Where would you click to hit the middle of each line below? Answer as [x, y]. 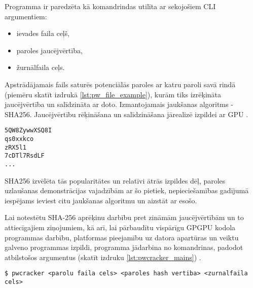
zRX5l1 [15, 147]
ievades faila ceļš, [43, 33]
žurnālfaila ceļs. [41, 67]
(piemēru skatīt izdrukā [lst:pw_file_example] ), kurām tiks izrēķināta [113, 94]
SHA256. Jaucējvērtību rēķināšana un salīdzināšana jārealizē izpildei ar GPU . [126, 114]
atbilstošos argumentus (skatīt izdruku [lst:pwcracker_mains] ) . [103, 257]
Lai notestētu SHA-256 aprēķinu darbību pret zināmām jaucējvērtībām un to [124, 217]
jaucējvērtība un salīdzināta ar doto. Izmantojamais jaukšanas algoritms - [119, 104]
